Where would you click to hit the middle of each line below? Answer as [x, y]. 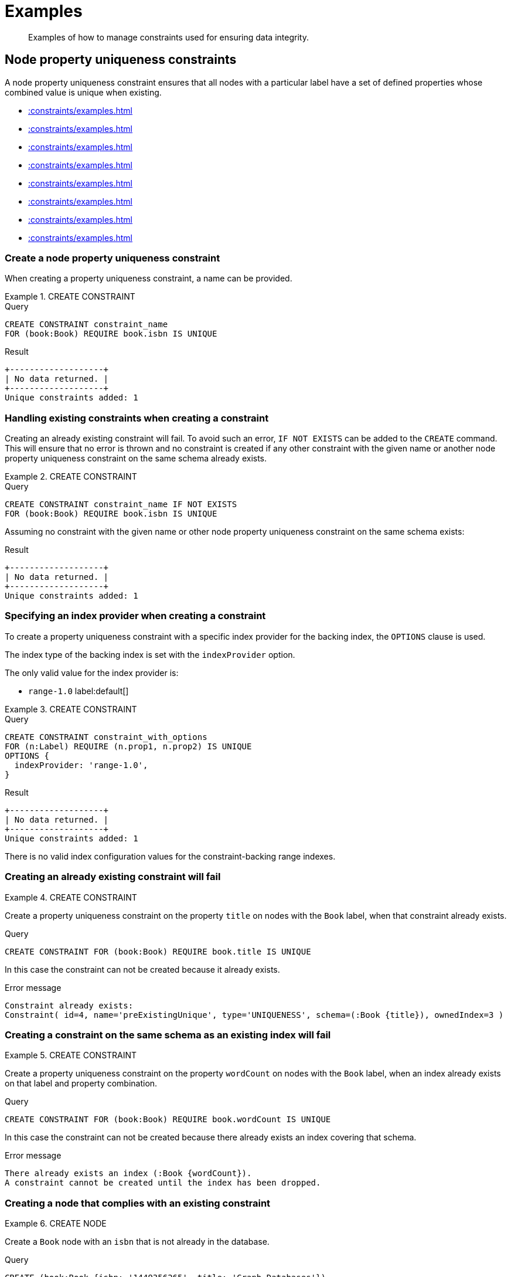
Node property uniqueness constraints [121, 60]
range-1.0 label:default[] [79, 691]
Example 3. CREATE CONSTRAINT [71, 709]
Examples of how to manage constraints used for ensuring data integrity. [168, 37]
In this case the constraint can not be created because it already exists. [142, 969]
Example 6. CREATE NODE [56, 1224]
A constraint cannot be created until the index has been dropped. [163, 1183]
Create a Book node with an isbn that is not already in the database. [137, 1242]
